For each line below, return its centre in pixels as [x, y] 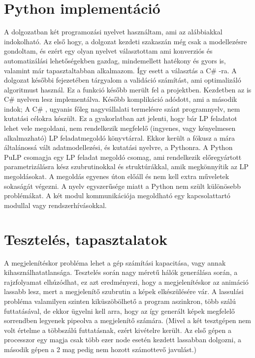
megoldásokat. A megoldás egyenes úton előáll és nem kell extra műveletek [117, 176]
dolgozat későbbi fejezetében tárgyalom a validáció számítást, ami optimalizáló [123, 80]
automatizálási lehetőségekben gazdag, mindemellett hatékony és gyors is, [115, 60]
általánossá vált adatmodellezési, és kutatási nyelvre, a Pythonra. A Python [118, 147]
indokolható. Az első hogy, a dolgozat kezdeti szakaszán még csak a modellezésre [126, 41]
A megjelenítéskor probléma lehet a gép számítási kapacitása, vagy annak [115, 262]
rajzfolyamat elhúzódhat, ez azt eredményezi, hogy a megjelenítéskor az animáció [126, 282]
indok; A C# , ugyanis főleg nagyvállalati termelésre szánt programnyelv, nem [122, 108]
